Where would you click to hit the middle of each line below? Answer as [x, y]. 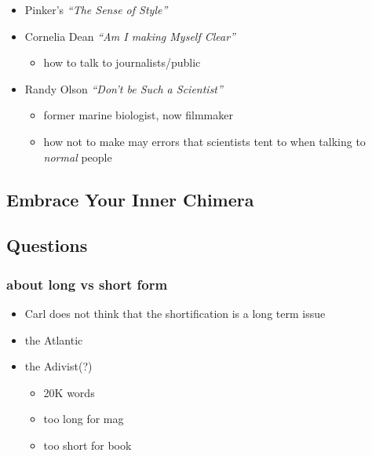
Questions [47, 245]
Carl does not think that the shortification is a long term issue [175, 313]
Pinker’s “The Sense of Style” [96, 9]
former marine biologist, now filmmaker [138, 115]
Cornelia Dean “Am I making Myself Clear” [130, 36]
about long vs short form [87, 284]
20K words [69, 392]
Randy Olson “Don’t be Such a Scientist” [124, 88]
